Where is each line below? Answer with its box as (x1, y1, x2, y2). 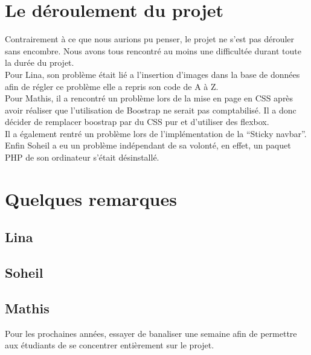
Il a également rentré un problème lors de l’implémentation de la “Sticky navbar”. (5, 127, 307, 139)
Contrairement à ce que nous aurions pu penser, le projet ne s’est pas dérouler (5, 33, 295, 45)
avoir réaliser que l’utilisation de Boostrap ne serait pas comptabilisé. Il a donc (5, 103, 297, 116)
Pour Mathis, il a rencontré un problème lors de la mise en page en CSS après (5, 92, 293, 104)
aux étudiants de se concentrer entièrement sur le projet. (5, 339, 214, 351)
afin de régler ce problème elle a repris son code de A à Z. (5, 80, 219, 92)
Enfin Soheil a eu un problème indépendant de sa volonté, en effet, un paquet (5, 139, 291, 152)
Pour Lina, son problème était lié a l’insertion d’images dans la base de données (5, 68, 300, 80)
